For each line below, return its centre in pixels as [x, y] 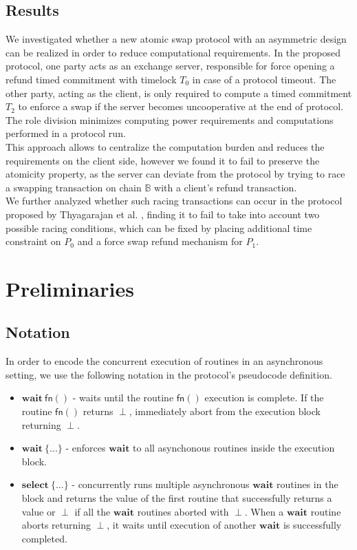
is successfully [312, 525]
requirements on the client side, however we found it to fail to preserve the [163, 160]
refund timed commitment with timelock [91, 79]
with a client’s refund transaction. [226, 187]
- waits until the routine [123, 398]
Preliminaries [70, 288]
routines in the [307, 484]
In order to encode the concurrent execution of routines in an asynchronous [164, 361]
